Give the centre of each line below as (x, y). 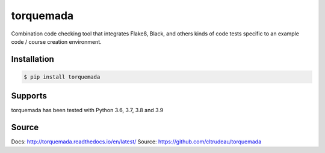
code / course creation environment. (56, 41)
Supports (29, 96)
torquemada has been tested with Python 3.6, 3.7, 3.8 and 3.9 (87, 110)
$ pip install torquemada (62, 77)
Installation (32, 59)
